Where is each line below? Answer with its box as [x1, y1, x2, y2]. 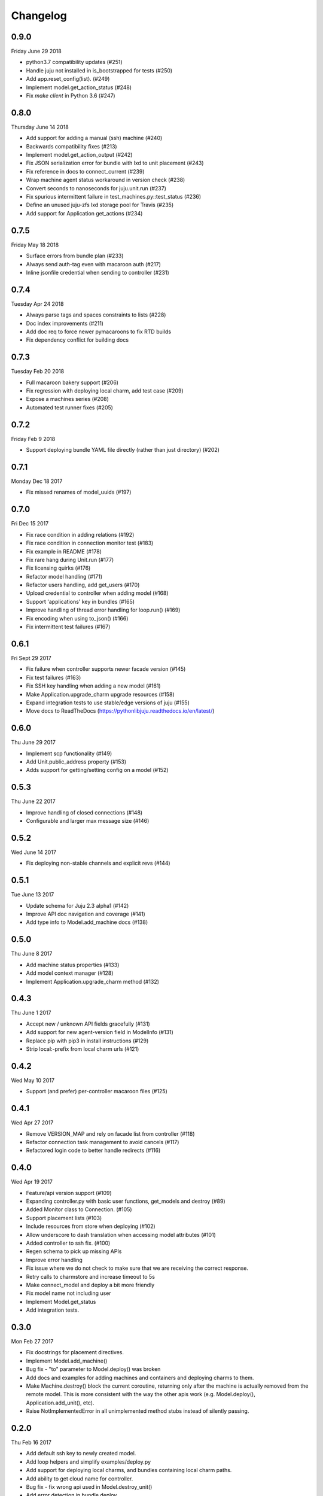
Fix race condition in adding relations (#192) [26, 531, 135, 538]
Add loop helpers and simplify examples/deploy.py [26, 1458, 151, 1465]
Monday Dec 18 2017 [11, 478, 63, 485]
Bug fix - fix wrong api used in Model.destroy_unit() [26, 1483, 153, 1490]
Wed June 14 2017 [11, 849, 57, 856]
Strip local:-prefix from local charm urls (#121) [26, 1045, 139, 1053]
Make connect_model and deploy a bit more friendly [26, 1281, 155, 1288]
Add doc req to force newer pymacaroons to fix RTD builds [26, 328, 172, 335]
